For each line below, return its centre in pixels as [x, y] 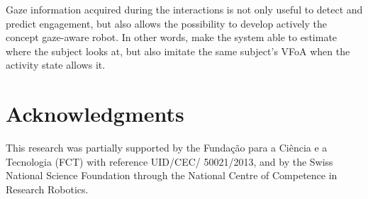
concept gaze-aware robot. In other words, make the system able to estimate [172, 37]
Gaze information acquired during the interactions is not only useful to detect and [184, 9]
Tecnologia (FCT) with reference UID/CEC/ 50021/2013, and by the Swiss [169, 161]
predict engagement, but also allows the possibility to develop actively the [166, 23]
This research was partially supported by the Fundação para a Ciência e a [167, 148]
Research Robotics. [47, 189]
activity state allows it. [56, 65]
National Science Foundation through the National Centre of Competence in [172, 175]
